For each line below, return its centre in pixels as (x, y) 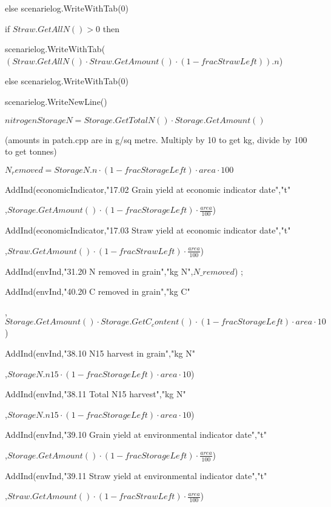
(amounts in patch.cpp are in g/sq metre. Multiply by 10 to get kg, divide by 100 (156, 139)
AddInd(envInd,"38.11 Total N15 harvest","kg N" (95, 394)
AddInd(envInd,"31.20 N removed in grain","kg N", (99, 271)
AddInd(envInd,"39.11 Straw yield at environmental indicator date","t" (136, 475)
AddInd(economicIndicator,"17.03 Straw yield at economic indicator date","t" (148, 230)
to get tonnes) (31, 151)
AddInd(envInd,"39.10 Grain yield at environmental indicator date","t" (136, 435)
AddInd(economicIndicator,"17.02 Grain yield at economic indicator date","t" (148, 189)
